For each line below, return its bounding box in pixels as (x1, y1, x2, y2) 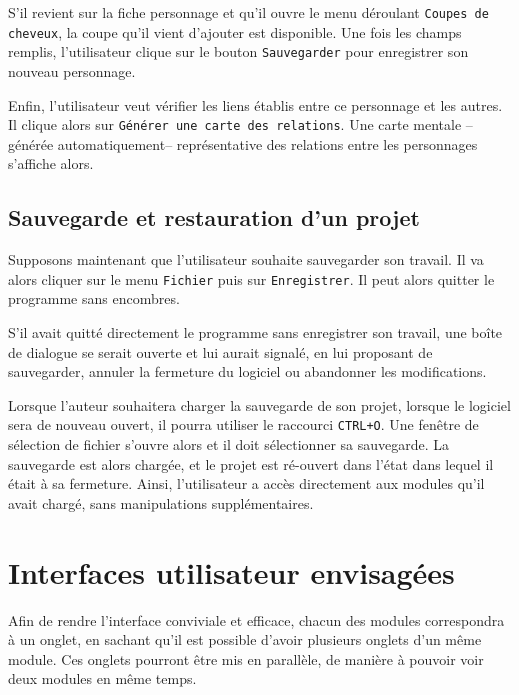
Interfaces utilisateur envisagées (8, 551, 455, 592)
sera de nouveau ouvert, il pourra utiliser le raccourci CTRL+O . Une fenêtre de (8, 414, 479, 435)
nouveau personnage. (8, 60, 136, 81)
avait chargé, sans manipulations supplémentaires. (8, 492, 314, 513)
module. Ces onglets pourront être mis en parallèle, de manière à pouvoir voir (8, 648, 484, 669)
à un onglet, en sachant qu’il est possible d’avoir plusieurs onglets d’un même (8, 629, 482, 650)
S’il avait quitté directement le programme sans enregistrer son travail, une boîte (8, 322, 503, 343)
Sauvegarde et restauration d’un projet (8, 202, 420, 233)
